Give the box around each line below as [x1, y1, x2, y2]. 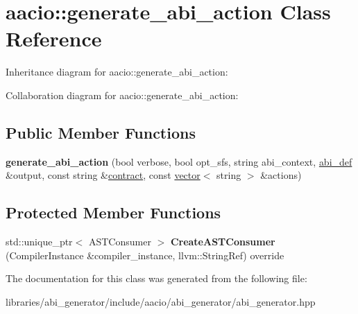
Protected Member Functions [6, 202, 221, 223]
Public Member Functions [6, 121, 196, 143]
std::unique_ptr [6, 234, 73, 249]
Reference [6, 24, 102, 53]
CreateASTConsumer [170, 234, 275, 249]
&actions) [260, 168, 302, 182]
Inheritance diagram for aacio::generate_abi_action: [6, 64, 228, 79]
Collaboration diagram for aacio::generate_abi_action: [6, 87, 239, 102]
